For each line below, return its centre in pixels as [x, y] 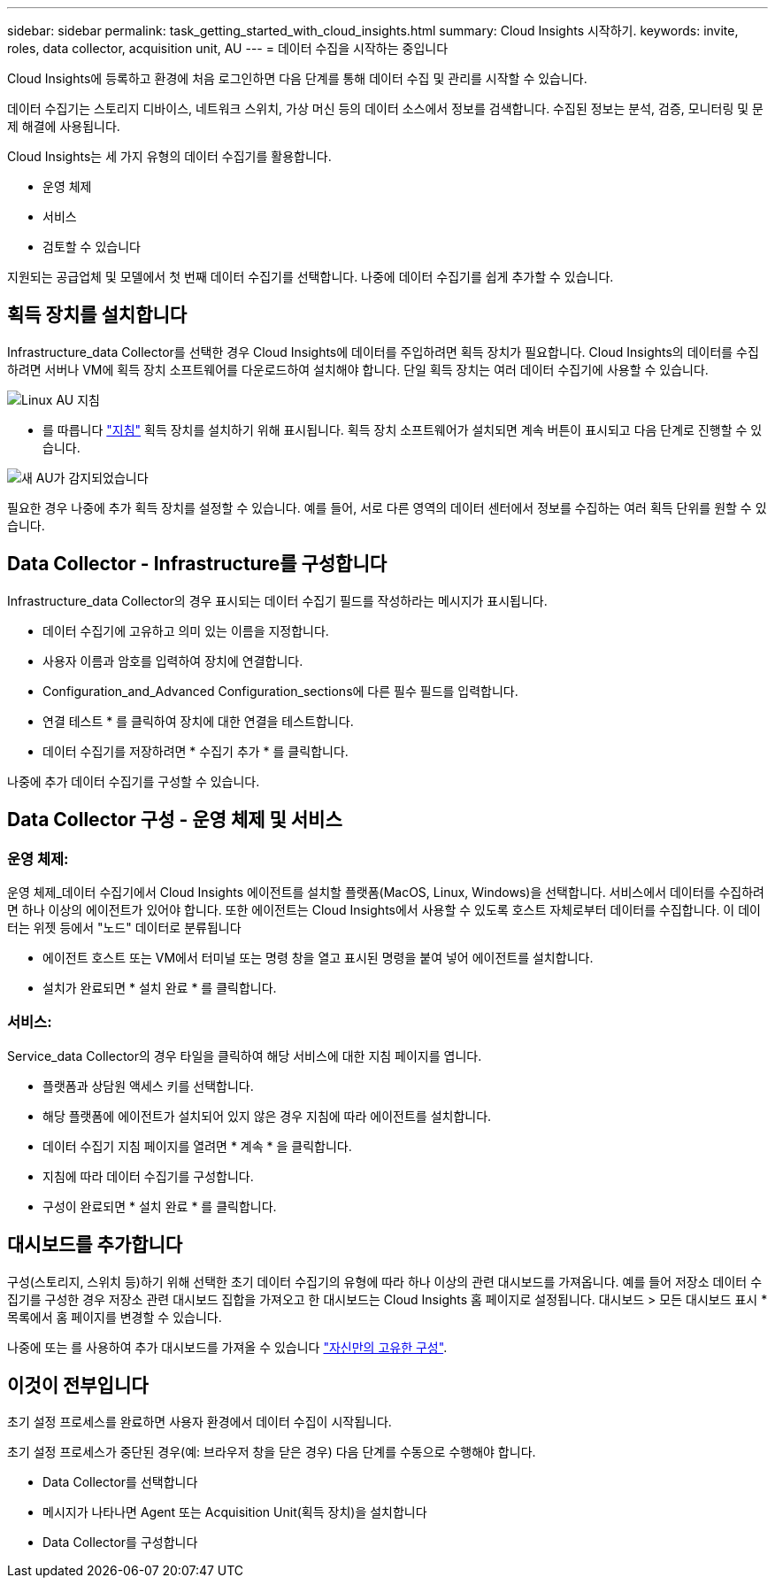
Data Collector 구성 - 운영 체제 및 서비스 [175, 820]
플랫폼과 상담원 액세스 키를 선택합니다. [148, 1086]
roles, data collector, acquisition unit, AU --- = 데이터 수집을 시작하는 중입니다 [228, 48]
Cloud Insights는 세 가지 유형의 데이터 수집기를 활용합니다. [169, 156]
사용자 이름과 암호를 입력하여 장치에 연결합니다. [173, 661]
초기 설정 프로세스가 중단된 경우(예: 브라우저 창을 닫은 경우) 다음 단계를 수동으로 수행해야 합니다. [272, 1452]
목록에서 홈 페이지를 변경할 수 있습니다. [115, 1317]
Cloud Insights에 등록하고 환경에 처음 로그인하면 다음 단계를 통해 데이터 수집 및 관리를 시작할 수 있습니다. [297, 78]
